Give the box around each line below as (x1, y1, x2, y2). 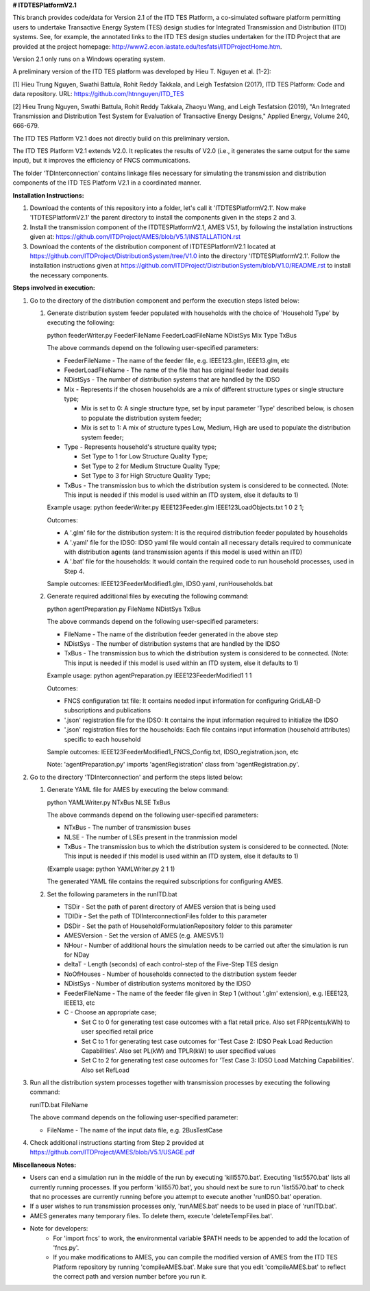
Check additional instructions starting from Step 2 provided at (29, 1139, 204, 1147)
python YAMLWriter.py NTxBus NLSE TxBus (47, 798, 171, 806)
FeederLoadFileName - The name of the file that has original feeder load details (64, 366, 289, 374)
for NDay (64, 951, 90, 959)
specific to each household (64, 735, 141, 743)
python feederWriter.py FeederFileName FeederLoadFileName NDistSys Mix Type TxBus (47, 331, 297, 339)
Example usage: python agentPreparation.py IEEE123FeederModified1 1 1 (47, 671, 252, 679)
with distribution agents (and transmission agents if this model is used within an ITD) (64, 548, 303, 556)
